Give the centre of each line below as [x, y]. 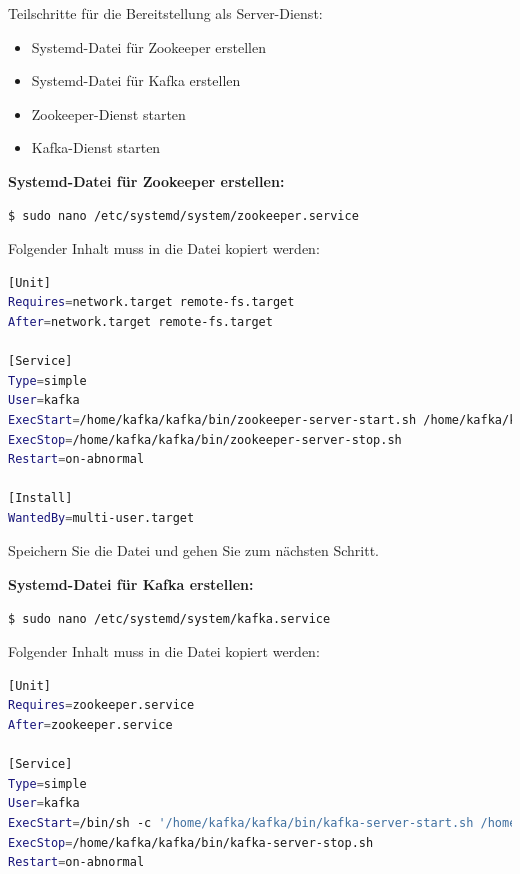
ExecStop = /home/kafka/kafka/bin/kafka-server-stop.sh [191, 842]
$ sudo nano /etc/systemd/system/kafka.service [169, 618]
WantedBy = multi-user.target [101, 517]
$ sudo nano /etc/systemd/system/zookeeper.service [183, 215]
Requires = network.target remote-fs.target [151, 302]
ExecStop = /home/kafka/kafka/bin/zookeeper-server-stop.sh [205, 439]
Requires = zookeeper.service [101, 705]
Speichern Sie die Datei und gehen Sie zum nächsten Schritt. [193, 550]
